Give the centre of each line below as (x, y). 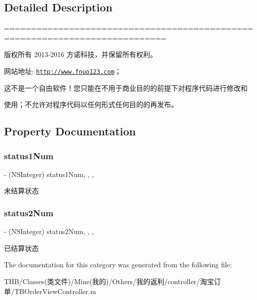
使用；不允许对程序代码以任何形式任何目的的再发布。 (91, 104)
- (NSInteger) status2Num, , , (49, 231)
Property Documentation (70, 131)
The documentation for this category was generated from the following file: (118, 265)
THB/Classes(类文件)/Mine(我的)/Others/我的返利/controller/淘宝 (109, 281)
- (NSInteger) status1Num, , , (49, 174)
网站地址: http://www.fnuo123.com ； (63, 71)
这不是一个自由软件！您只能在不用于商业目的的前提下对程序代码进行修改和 (126, 88)
